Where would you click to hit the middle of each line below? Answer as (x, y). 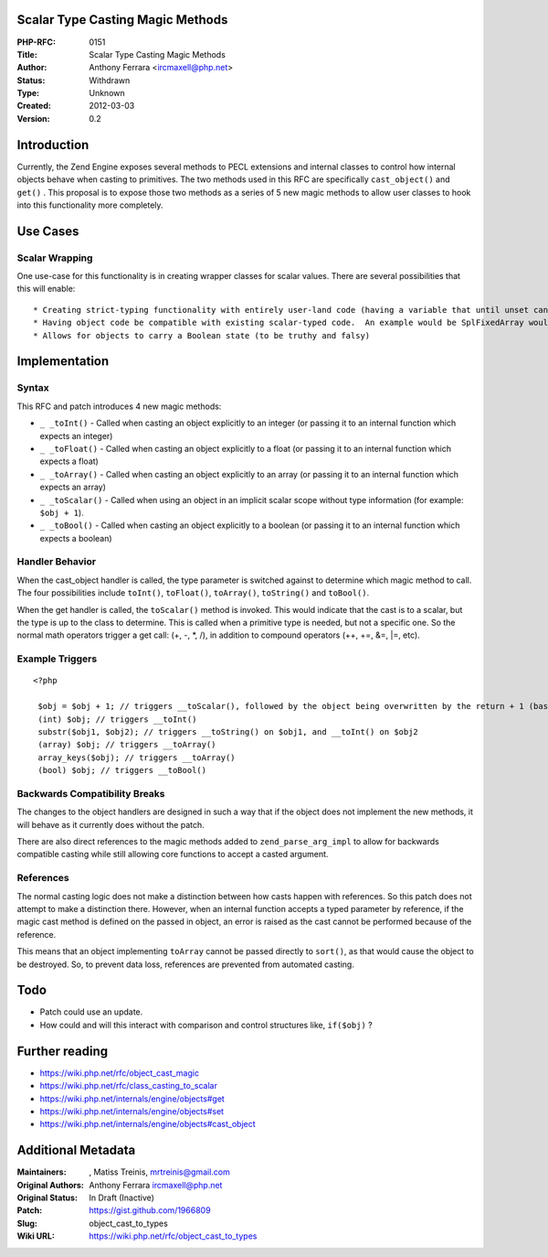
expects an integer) (76, 435)
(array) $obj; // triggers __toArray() (127, 745)
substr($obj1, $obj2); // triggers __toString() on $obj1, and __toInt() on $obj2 (228, 731)
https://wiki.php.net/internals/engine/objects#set (132, 1111)
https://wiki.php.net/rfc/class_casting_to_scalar (129, 1086)
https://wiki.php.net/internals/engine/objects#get (132, 1099)
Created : (34, 106)
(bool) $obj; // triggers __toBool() (122, 770)
